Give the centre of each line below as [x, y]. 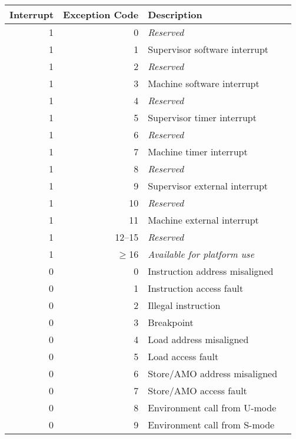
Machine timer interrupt [198, 152]
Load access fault [183, 356]
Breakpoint [171, 322]
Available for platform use [201, 254]
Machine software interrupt [204, 83]
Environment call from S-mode [211, 425]
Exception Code [101, 14]
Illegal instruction [184, 305]
